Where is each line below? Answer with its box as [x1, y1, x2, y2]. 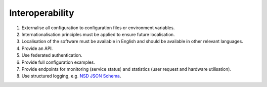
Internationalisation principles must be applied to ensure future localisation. [21, 31, 175, 37]
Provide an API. [21, 45, 53, 51]
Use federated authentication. [21, 52, 83, 58]
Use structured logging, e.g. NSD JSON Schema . [21, 73, 121, 79]
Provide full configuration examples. [21, 59, 95, 65]
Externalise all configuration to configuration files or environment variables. [21, 25, 175, 31]
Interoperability [9, 7, 74, 18]
